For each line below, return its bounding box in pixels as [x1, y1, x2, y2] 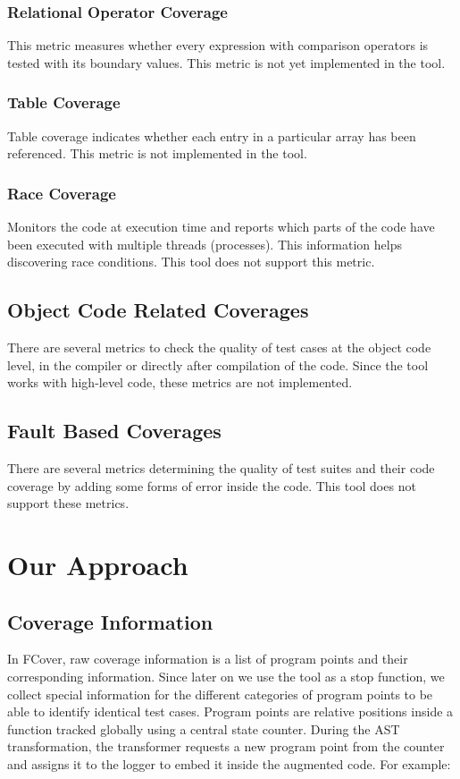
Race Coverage [7, 182, 116, 204]
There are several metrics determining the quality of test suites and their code [7, 459, 435, 477]
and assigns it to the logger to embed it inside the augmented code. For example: [7, 754, 451, 773]
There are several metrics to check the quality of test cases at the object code [7, 338, 431, 357]
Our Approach [7, 546, 188, 582]
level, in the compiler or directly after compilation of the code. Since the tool [7, 355, 429, 374]
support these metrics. [7, 494, 130, 512]
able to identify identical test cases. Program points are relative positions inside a [7, 702, 454, 721]
